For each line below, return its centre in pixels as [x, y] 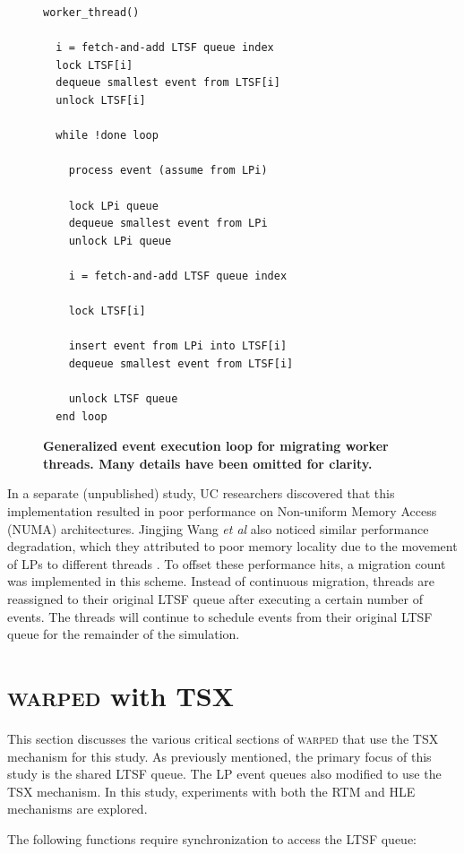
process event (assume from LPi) [168, 171]
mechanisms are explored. [77, 809]
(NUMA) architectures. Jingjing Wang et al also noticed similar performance [218, 528]
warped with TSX [121, 695]
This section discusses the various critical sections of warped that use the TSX [223, 738]
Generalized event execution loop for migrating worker [216, 446]
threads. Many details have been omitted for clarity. [208, 463]
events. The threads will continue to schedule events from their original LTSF [220, 616]
